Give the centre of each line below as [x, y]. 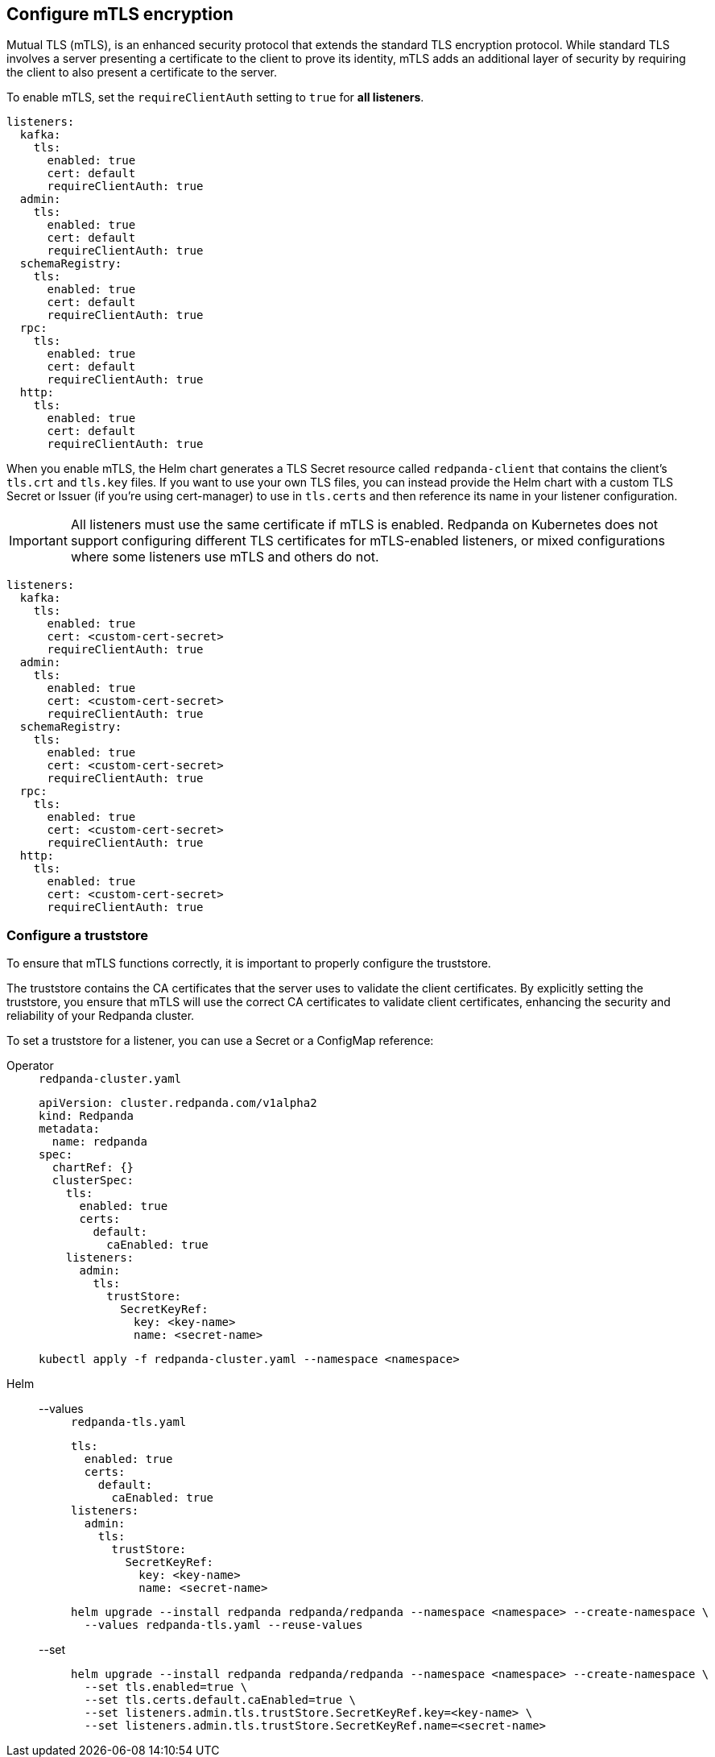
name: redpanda [99, 1142]
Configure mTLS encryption [120, 14]
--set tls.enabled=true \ [166, 1687]
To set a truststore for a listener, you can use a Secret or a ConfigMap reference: [220, 1041]
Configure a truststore [78, 935]
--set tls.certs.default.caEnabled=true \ [220, 1700]
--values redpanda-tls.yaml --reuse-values [223, 1625]
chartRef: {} [93, 1168]
